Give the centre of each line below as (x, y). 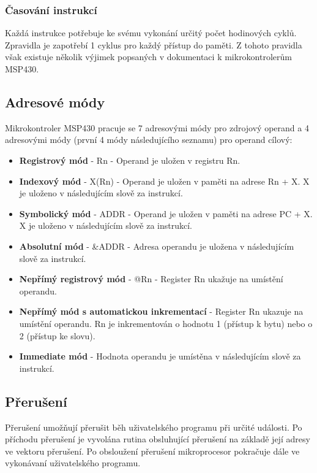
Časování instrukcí (51, 10)
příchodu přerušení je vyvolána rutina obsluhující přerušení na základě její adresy (158, 439)
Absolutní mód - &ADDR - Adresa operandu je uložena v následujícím (157, 246)
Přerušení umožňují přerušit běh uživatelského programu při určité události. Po (154, 427)
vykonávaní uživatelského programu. (73, 463)
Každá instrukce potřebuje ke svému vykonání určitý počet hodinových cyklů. (151, 33)
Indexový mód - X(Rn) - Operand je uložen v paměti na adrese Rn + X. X (164, 181)
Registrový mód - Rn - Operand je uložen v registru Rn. (130, 160)
